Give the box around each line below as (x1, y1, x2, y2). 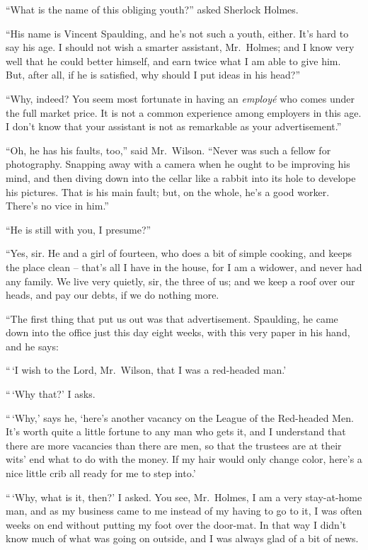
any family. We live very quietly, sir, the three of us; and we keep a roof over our (6, 273, 355, 288)
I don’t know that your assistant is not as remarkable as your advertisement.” (6, 119, 342, 134)
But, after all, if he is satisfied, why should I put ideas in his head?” (6, 67, 301, 82)
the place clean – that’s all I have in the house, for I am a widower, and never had (6, 259, 362, 274)
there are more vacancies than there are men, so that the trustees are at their (6, 437, 342, 452)
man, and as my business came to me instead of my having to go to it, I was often (6, 503, 362, 518)
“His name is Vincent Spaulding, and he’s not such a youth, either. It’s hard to (6, 25, 349, 40)
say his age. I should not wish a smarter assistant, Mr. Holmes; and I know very (6, 40, 355, 55)
